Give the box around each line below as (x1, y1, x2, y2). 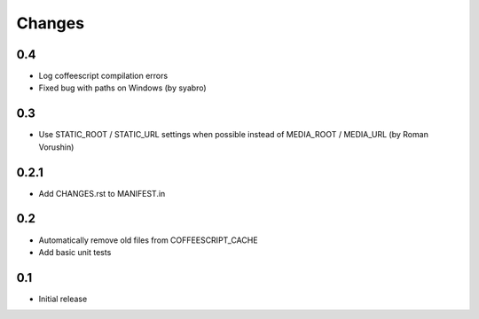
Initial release (38, 293, 88, 304)
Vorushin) (38, 142, 75, 152)
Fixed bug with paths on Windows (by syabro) (38, 82, 208, 93)
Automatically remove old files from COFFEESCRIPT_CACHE (38, 235, 258, 245)
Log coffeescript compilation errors (38, 71, 169, 82)
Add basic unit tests (38, 246, 112, 257)
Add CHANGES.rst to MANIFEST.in (38, 188, 166, 198)
